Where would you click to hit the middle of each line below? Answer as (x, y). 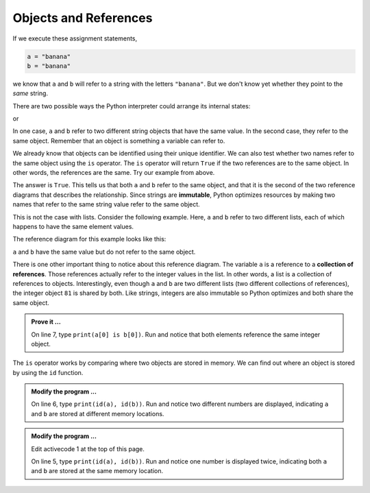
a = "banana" (49, 56)
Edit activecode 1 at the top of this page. (88, 448)
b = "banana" (49, 66)
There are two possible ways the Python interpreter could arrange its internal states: (132, 106)
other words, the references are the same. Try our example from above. (114, 173)
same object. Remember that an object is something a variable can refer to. (119, 141)
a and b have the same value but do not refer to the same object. (104, 252)
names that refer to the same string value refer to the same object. (106, 204)
